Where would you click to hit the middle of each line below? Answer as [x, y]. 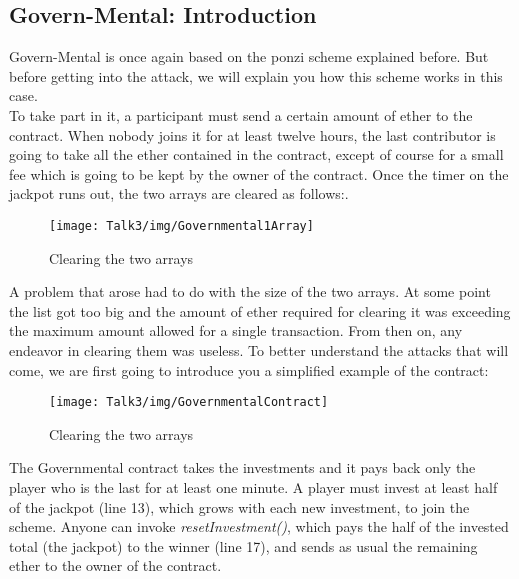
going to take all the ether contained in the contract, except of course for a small [256, 154]
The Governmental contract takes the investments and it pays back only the [242, 467]
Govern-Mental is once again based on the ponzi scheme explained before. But [249, 56]
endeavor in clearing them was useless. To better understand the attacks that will [259, 349]
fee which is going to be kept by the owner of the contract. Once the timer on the [259, 173]
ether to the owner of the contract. [115, 565]
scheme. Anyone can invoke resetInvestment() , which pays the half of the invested [259, 526]
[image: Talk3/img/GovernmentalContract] [189, 402]
